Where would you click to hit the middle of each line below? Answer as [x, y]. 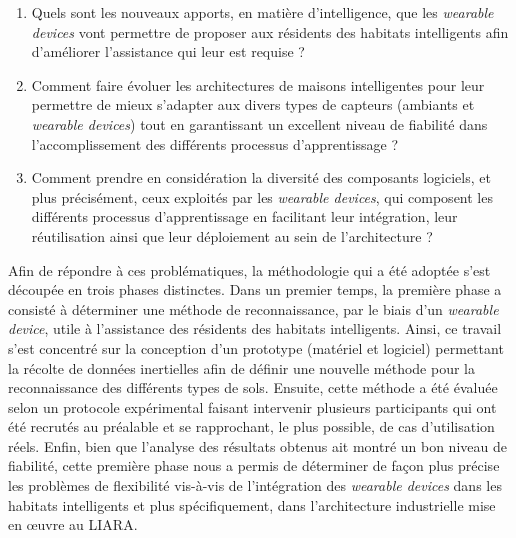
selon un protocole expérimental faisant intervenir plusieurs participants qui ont [252, 406]
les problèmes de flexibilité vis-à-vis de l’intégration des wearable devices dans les [255, 485]
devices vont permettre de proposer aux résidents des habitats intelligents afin [270, 31]
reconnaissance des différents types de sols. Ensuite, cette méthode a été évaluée [253, 387]
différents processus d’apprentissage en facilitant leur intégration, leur [244, 216]
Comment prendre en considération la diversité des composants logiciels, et [261, 177]
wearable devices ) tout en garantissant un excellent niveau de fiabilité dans [259, 123]
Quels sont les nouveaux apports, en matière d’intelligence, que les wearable [262, 12]
